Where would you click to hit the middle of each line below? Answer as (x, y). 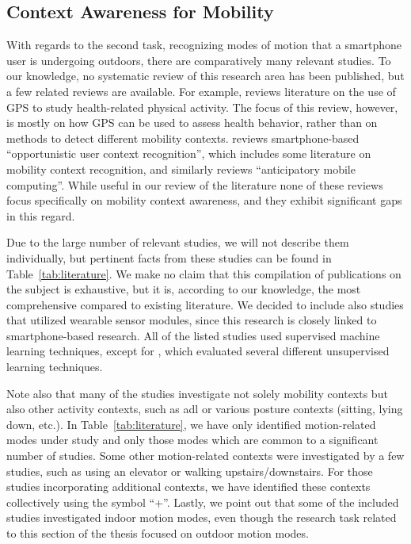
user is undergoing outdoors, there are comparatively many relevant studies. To (199, 60)
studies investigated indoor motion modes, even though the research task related (202, 517)
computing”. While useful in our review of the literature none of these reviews (195, 184)
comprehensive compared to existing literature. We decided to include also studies (205, 304)
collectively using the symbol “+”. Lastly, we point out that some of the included (203, 502)
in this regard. (41, 215)
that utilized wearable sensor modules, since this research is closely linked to (192, 320)
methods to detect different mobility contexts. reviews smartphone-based (183, 138)
